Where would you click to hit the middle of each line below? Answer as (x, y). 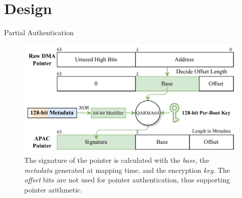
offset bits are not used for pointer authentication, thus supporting (127, 180)
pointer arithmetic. (53, 189)
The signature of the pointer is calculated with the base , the (117, 160)
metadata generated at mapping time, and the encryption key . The (127, 170)
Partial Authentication (39, 32)
